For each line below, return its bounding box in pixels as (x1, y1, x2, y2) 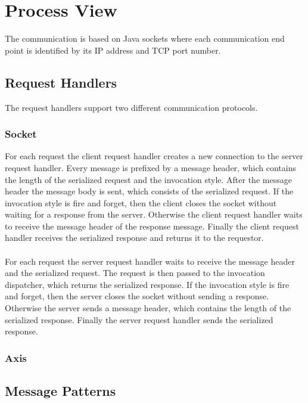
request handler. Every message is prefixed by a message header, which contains (5, 161, 296, 173)
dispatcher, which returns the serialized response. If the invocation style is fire (5, 278, 290, 290)
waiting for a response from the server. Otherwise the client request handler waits (5, 208, 303, 221)
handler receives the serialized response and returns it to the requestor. (5, 231, 264, 244)
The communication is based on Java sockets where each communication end (5, 32, 285, 45)
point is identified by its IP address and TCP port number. (5, 44, 221, 56)
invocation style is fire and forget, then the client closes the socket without (5, 196, 277, 209)
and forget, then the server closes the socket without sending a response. (5, 290, 269, 302)
